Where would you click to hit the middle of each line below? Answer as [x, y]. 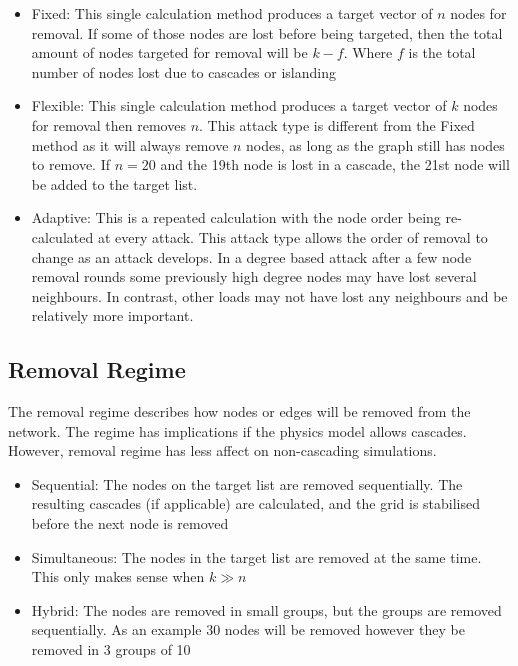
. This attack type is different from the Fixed [337, 124]
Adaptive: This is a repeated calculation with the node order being [236, 217]
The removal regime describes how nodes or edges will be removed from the [239, 411]
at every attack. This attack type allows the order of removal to [292, 236]
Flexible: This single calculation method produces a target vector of [239, 105]
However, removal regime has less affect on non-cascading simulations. [222, 450]
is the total [442, 52]
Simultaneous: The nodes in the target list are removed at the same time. [256, 556]
